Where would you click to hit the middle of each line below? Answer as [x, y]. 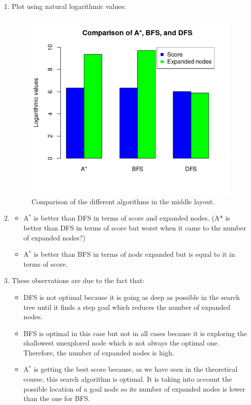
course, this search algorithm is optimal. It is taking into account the [128, 379]
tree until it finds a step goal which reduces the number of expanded [127, 307]
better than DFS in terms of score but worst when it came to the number [135, 227]
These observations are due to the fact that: [78, 280]
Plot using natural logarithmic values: [69, 6]
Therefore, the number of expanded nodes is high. [99, 352]
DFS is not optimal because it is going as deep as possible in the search [132, 297]
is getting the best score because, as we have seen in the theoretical [136, 369]
